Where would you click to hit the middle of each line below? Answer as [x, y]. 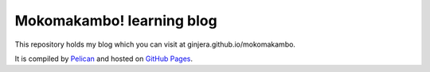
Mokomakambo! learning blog [116, 21]
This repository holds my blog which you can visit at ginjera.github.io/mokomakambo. [155, 44]
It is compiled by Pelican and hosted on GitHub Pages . [104, 59]
